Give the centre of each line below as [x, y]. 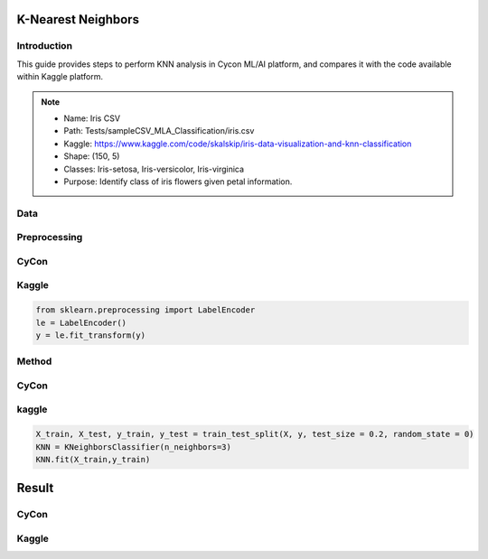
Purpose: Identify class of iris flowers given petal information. [178, 182]
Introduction [44, 46]
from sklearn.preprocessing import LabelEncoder [145, 310]
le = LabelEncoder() [81, 322]
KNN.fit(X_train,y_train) [93, 459]
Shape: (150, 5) [92, 156]
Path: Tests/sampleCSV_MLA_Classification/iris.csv [159, 131]
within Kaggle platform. [60, 77]
